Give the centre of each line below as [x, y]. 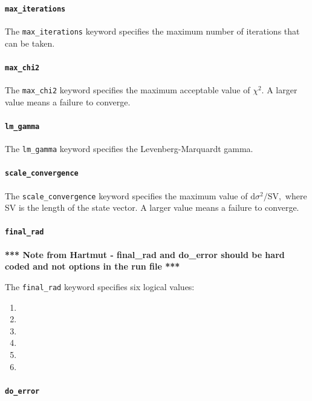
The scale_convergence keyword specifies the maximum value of [126, 195]
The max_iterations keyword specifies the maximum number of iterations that [152, 31]
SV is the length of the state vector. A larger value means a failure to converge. [152, 207]
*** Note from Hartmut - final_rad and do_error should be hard [145, 254]
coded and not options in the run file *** [93, 266]
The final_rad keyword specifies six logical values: [100, 286]
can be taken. [30, 43]
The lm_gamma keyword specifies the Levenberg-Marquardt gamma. [129, 149]
